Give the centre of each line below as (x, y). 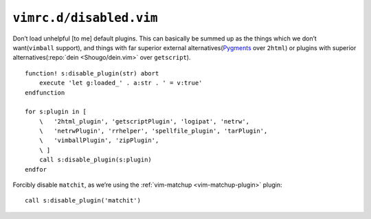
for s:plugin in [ (56, 112)
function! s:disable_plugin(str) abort (92, 73)
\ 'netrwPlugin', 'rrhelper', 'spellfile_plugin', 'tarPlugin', (153, 131)
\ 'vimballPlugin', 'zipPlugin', (99, 140)
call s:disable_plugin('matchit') (83, 200)
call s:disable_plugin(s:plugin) (95, 160)
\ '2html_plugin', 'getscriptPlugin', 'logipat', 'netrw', (144, 121)
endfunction (45, 92)
